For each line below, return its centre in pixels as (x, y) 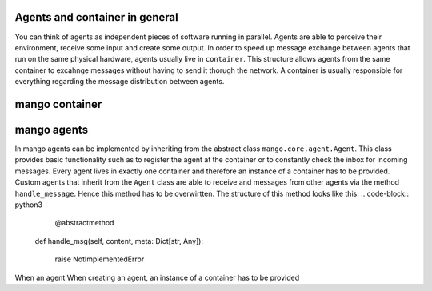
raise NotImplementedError (100, 259)
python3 (29, 205)
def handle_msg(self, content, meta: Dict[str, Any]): (119, 241)
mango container (58, 104)
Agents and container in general (97, 17)
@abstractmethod (84, 223)
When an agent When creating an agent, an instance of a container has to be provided (157, 277)
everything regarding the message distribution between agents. (120, 82)
